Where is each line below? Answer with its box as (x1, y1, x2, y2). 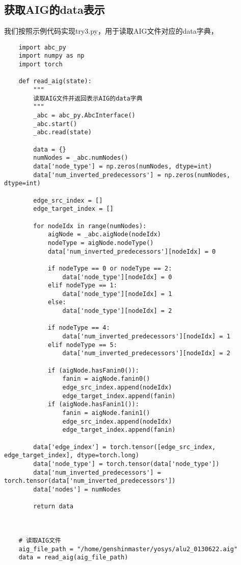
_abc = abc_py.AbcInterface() (33, 112, 136, 119)
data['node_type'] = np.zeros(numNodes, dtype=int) (33, 162, 212, 170)
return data (33, 503, 74, 510)
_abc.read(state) (33, 129, 92, 136)
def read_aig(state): (18, 78, 92, 85)
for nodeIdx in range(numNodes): (33, 222, 147, 230)
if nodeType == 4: (47, 324, 110, 332)
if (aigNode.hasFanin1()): (47, 401, 139, 408)
